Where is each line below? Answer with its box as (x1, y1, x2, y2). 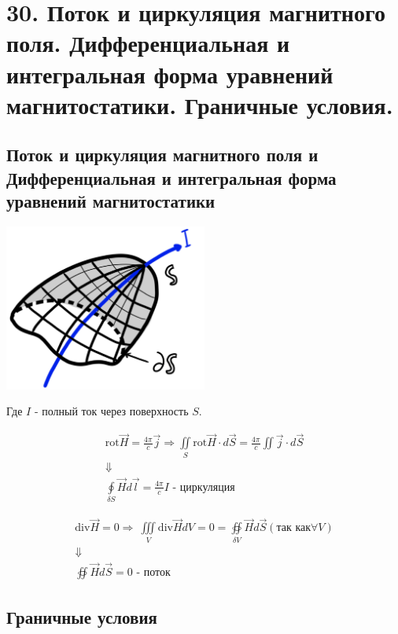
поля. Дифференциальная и (6, 27, 290, 59)
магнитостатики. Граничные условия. (6, 88, 393, 120)
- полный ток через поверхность (34, 403, 189, 419)
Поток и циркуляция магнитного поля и (6, 142, 319, 167)
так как (276, 522, 311, 534)
